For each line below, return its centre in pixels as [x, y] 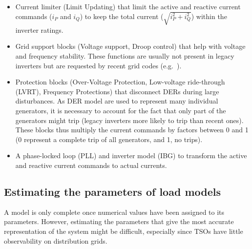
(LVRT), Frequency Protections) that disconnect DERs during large [117, 91]
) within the [209, 16]
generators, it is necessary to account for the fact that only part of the [121, 111]
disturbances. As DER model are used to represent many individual [117, 101]
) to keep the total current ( [122, 16]
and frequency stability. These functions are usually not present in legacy [125, 56]
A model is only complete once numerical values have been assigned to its [114, 212]
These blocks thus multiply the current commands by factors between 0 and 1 [132, 130]
